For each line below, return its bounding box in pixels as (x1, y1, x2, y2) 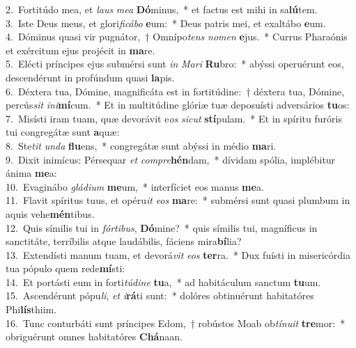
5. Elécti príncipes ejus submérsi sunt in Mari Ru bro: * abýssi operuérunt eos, (6, 56, 344, 71)
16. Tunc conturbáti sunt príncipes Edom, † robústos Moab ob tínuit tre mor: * (6, 315, 346, 330)
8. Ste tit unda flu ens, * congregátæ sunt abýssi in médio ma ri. (6, 138, 277, 152)
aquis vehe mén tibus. (6, 206, 95, 221)
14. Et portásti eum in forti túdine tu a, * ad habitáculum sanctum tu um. (6, 274, 321, 289)
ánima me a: (6, 166, 57, 180)
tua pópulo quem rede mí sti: (6, 261, 125, 276)
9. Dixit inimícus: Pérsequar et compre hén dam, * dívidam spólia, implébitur (6, 152, 336, 166)
